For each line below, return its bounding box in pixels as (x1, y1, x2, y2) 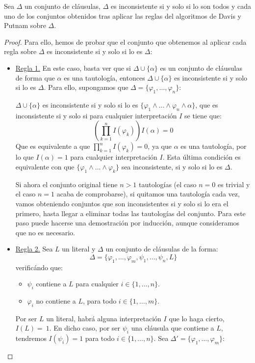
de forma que (15, 72, 55, 83)
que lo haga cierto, (169, 313, 225, 323)
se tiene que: (184, 110, 222, 120)
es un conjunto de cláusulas (160, 62, 242, 73)
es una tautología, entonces (64, 72, 145, 83)
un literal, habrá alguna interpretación (46, 313, 161, 323)
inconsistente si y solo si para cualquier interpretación (15, 110, 177, 120)
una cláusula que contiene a (131, 323, 214, 333)
